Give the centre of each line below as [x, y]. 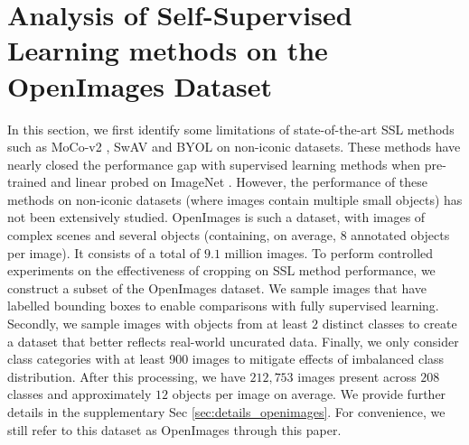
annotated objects [400, 235]
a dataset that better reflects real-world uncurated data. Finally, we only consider [233, 341]
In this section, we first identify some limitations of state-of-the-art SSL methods [231, 129]
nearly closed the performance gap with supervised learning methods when [214, 164]
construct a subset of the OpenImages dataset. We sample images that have [217, 287]
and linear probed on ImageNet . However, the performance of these [239, 182]
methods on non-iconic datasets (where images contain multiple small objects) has [235, 199]
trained [27, 182]
